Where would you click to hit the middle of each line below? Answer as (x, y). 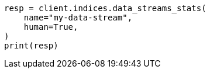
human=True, (51, 27)
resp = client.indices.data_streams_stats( (105, 8)
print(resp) (31, 46)
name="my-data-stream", (78, 18)
